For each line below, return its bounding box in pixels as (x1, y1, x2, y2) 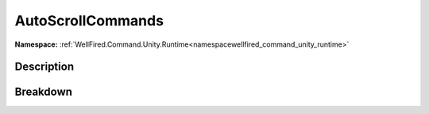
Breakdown (14, 85, 73, 99)
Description (14, 60, 75, 74)
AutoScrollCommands (14, 12, 164, 29)
